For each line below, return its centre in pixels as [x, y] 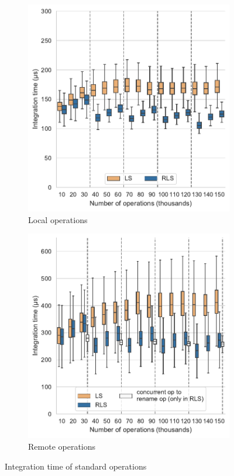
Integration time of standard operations [76, 466]
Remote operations [62, 447]
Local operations [58, 219]
